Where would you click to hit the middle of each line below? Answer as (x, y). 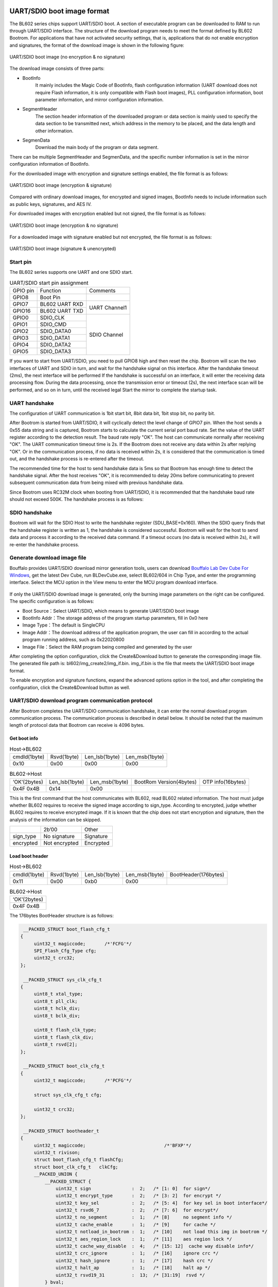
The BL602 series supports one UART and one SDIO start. (71, 272)
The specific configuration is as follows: (52, 601)
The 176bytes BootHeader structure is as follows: (62, 915)
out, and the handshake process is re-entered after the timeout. (77, 459)
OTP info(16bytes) (224, 781)
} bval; (54, 1282)
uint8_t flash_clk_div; (64, 1037)
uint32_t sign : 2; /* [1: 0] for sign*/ (133, 1188)
